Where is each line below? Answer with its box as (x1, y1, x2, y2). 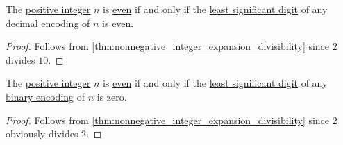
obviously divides (6, 126, 78, 141)
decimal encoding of (6, 15, 90, 30)
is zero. (97, 89, 127, 103)
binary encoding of (6, 89, 85, 103)
